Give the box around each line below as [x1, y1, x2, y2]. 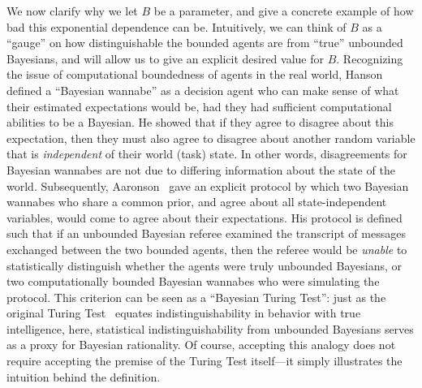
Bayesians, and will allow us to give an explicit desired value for [6, 50, 325, 67]
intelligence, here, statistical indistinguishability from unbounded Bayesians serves [6, 320, 414, 337]
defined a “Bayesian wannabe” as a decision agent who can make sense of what [6, 81, 399, 98]
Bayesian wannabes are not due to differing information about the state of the [6, 161, 395, 178]
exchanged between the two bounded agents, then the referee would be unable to [6, 240, 407, 257]
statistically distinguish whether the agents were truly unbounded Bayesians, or [6, 257, 403, 274]
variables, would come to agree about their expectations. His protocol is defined [6, 209, 403, 226]
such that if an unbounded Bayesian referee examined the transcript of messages [6, 225, 406, 242]
